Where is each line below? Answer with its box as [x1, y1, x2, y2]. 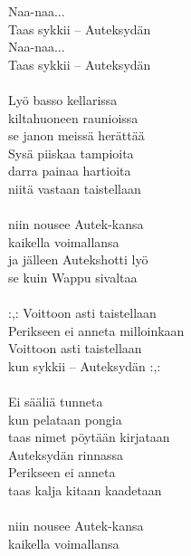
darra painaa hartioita [8, 161, 131, 180]
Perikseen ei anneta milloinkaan [8, 321, 185, 340]
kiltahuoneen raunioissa [8, 108, 138, 127]
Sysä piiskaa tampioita [8, 143, 134, 162]
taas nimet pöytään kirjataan [8, 427, 170, 446]
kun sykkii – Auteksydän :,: [8, 356, 161, 375]
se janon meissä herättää [8, 126, 145, 145]
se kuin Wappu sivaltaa [8, 267, 138, 286]
